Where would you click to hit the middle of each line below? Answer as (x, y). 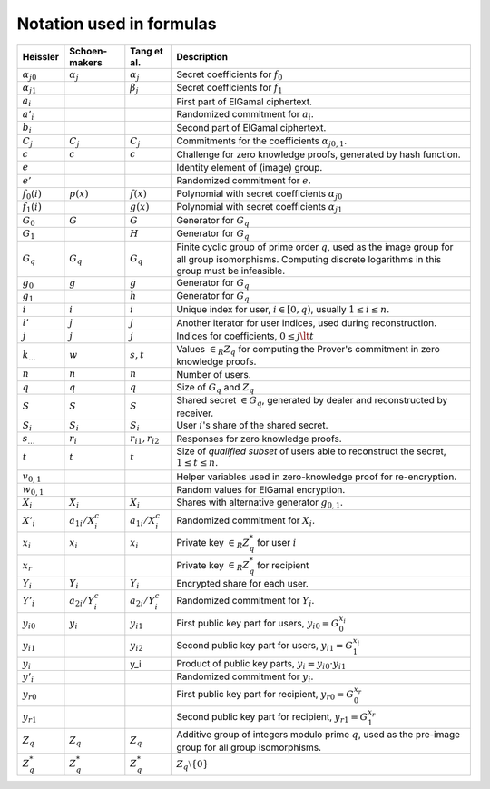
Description (202, 56)
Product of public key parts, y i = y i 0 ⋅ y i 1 (261, 664)
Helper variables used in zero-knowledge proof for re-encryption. (317, 477)
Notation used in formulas (117, 24)
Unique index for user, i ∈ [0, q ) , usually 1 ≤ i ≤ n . (283, 309)
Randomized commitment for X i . (245, 521)
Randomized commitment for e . (244, 180)
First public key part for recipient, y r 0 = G (265, 695)
